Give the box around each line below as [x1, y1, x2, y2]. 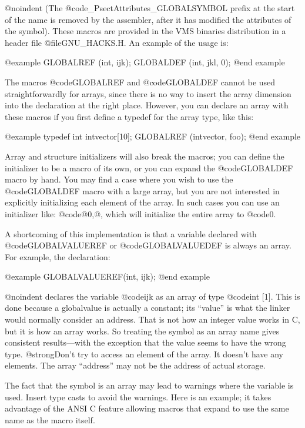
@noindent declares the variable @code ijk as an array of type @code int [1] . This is [5, 290, 300, 302]
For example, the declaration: [5, 250, 110, 263]
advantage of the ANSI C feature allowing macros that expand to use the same [5, 402, 289, 414]
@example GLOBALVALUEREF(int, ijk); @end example [5, 270, 210, 283]
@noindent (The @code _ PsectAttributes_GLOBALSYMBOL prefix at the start [5, 2, 295, 14]
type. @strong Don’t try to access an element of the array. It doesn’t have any [5, 347, 283, 360]
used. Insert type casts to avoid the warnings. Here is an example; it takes [5, 390, 272, 403]
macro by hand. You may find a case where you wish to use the [5, 173, 233, 185]
